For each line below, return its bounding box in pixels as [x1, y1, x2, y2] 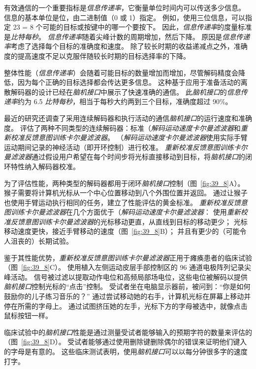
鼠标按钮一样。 [4, 310, 52, 321]
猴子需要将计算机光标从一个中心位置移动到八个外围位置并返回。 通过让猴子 [4, 187, 248, 198]
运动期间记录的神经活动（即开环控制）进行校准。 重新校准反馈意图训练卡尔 [4, 142, 248, 152]
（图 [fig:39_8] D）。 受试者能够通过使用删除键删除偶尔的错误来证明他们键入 [4, 336, 247, 347]
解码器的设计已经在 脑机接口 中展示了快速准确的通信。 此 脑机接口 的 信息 [10, 86, 241, 97]
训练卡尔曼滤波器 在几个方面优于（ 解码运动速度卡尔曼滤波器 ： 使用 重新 [10, 207, 241, 217]
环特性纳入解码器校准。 [4, 161, 80, 171]
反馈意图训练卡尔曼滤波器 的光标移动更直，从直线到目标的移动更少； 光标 [10, 216, 248, 226]
